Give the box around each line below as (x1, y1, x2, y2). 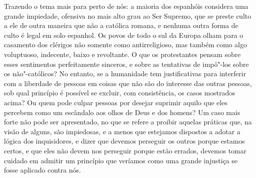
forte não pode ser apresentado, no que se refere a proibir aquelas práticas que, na (4, 117, 252, 127)
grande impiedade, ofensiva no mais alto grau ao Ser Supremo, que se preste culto (4, 10, 251, 21)
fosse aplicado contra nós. (4, 165, 81, 175)
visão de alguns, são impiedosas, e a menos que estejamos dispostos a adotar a (4, 126, 241, 136)
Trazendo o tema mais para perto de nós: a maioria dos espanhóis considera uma (4, 1, 249, 11)
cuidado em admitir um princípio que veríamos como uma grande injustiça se (4, 155, 238, 165)
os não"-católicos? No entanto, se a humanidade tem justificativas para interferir (4, 68, 246, 79)
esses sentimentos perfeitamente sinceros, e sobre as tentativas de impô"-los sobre (4, 59, 249, 69)
